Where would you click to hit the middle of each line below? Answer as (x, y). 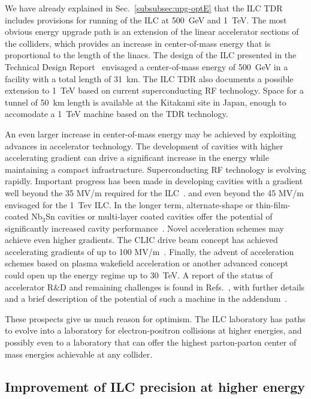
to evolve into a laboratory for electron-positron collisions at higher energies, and (153, 330)
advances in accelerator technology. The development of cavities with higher (144, 145)
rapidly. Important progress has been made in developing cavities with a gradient (154, 181)
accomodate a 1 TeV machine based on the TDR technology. (117, 114)
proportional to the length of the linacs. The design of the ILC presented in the (151, 55)
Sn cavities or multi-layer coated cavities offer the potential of (159, 216)
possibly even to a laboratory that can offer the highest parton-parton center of (151, 342)
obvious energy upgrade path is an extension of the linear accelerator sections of (152, 31)
